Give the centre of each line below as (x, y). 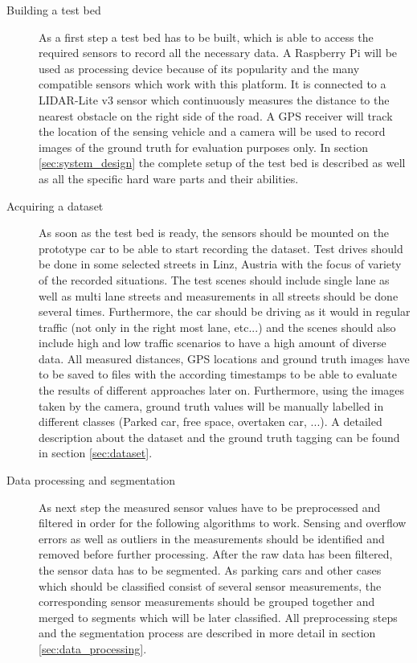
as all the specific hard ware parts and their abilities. (169, 178)
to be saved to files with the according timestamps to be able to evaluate (218, 374)
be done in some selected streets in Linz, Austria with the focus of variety (220, 264)
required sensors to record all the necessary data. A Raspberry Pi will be (218, 53)
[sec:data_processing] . (93, 648)
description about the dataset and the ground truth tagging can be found (219, 437)
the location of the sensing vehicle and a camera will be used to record (212, 131)
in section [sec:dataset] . (96, 453)
